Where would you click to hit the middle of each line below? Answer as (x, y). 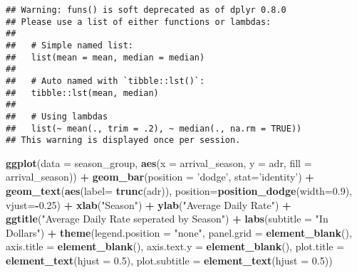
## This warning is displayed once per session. (123, 140)
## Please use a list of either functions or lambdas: (139, 22)
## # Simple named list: (69, 45)
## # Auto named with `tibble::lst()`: (105, 81)
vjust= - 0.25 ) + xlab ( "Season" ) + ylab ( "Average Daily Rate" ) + (149, 204)
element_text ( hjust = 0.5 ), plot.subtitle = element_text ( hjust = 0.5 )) (169, 261)
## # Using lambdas (57, 116)
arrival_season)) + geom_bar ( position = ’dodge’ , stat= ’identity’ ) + (160, 177)
